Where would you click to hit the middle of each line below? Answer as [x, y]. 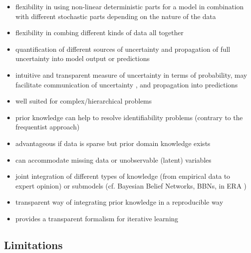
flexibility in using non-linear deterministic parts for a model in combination [129, 6]
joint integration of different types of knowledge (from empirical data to [123, 176]
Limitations [33, 244]
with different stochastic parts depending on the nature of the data [116, 16]
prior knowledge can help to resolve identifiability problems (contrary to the [129, 117]
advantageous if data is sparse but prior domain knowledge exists [113, 143]
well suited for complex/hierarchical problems [84, 101]
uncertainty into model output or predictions [83, 58]
